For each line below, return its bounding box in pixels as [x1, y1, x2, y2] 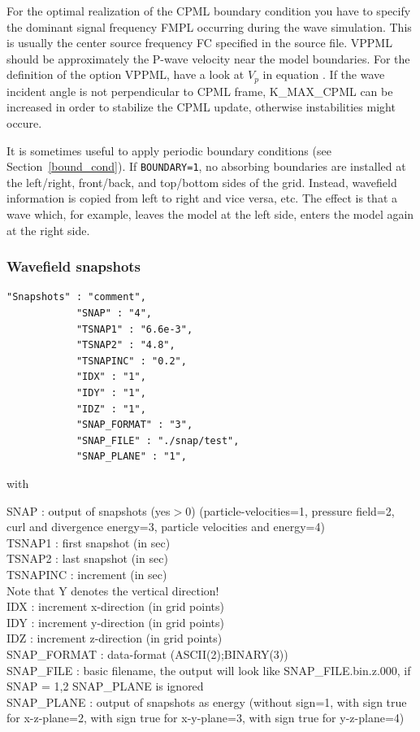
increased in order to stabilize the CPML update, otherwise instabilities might [6, 98, 396, 115]
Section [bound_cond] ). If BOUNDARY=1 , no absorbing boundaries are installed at [6, 158, 406, 175]
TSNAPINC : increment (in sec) [6, 565, 167, 582]
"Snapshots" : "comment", [6, 291, 146, 303]
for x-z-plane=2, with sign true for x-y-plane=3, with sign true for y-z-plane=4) [6, 709, 405, 726]
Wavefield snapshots [6, 256, 141, 277]
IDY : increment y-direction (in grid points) [6, 613, 224, 630]
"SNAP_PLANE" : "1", [76, 451, 187, 463]
